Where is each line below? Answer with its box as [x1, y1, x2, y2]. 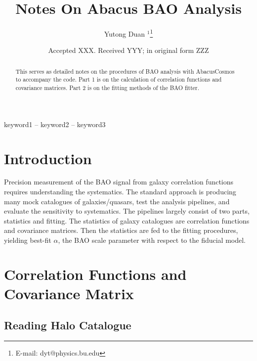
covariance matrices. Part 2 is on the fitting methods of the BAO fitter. [15, 84, 200, 92]
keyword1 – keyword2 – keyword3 [4, 119, 106, 129]
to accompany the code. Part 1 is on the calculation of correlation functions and [15, 75, 222, 84]
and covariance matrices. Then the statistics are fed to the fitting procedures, [4, 225, 238, 235]
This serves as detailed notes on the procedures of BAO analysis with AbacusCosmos [15, 67, 235, 75]
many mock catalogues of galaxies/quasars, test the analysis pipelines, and [4, 196, 230, 206]
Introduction [4, 148, 92, 168]
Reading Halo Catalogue [4, 317, 131, 332]
